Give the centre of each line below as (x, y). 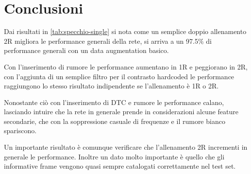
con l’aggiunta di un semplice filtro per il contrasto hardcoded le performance (119, 76)
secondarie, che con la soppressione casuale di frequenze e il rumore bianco (115, 121)
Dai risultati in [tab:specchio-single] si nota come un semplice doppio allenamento (125, 31)
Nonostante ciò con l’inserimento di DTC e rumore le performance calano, (114, 102)
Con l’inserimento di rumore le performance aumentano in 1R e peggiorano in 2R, (126, 66)
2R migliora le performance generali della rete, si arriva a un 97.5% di (108, 41)
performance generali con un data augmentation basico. (86, 50)
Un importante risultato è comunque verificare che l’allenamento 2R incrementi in (126, 147)
